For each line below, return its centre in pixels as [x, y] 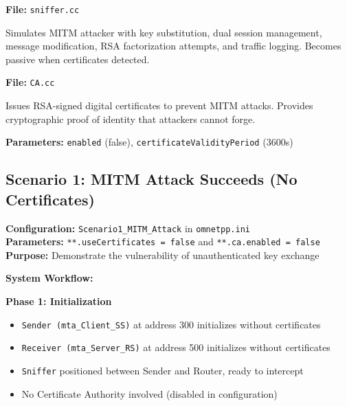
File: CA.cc [30, 82]
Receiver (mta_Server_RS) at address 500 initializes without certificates [176, 347]
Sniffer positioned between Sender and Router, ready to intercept [163, 370]
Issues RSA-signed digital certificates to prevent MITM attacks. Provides [159, 105]
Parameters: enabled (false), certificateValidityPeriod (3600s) [149, 142]
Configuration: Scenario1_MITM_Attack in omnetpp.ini [128, 228]
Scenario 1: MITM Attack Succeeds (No [152, 179]
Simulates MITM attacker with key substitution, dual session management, [164, 32]
